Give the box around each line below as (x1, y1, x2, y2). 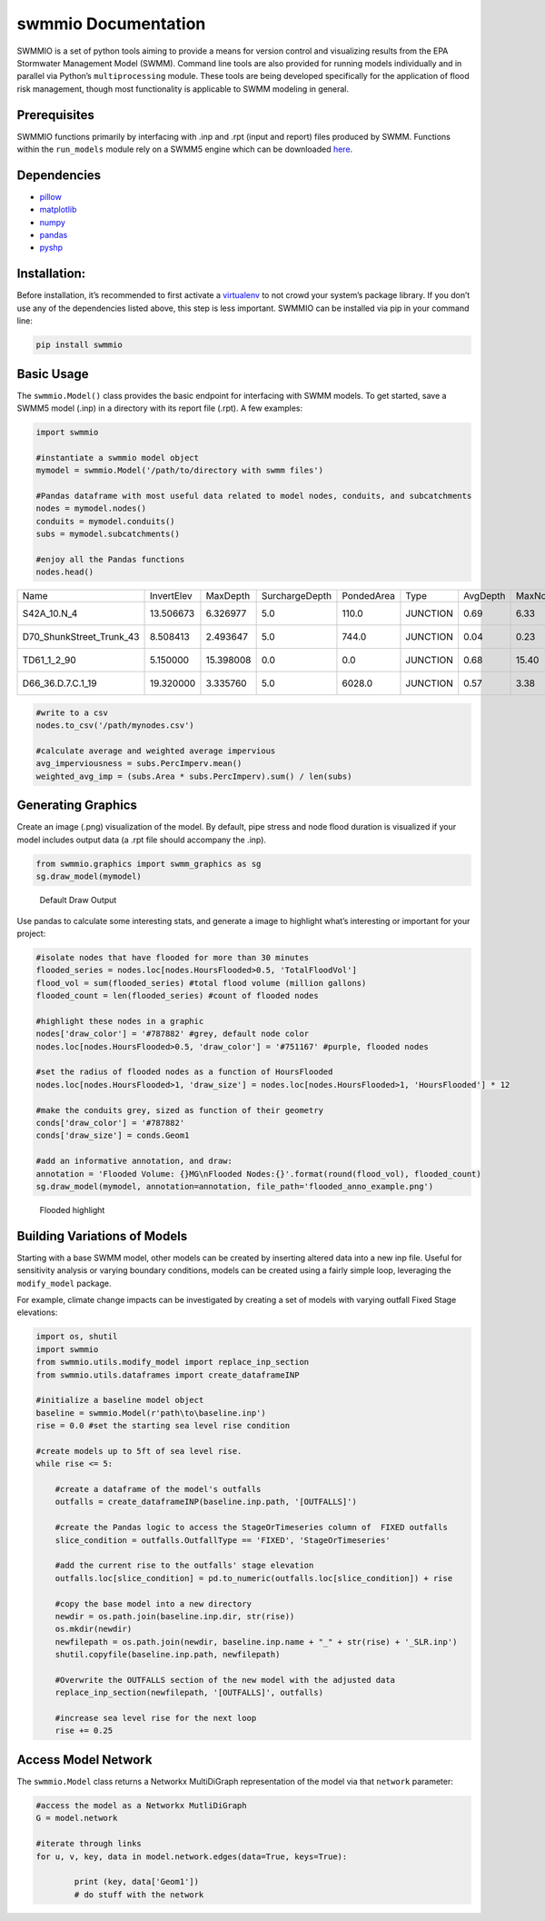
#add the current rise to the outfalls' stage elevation (54, 1560, 314, 1571)
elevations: (16, 1307, 58, 1318)
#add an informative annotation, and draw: (35, 1156, 233, 1167)
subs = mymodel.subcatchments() (35, 529, 181, 540)
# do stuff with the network (74, 1889, 204, 1899)
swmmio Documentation (16, 14, 206, 34)
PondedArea (342, 590, 395, 602)
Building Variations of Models (16, 1228, 188, 1244)
